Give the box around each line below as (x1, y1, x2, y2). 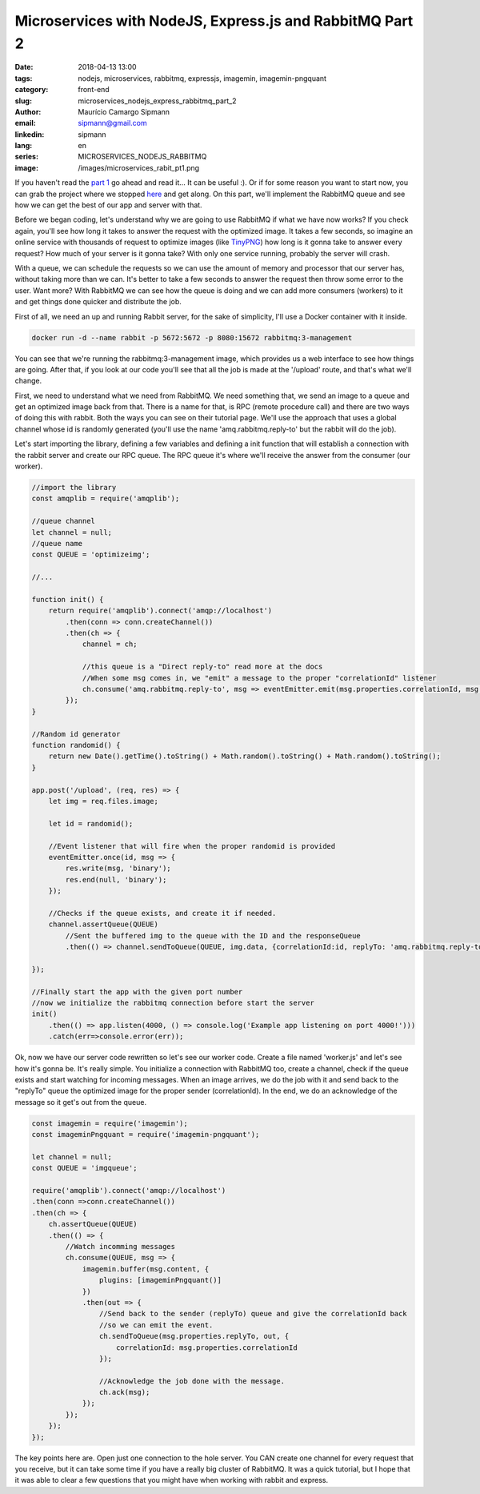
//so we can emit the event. (98, 1320, 214, 1329)
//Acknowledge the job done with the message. (98, 1376, 286, 1385)
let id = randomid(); (48, 819, 134, 828)
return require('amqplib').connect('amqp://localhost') (48, 606, 273, 616)
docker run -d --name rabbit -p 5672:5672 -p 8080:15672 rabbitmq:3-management (31, 333, 353, 342)
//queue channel (31, 516, 96, 526)
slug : (14, 96, 32, 106)
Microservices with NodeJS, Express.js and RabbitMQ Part (14, 12, 414, 30)
